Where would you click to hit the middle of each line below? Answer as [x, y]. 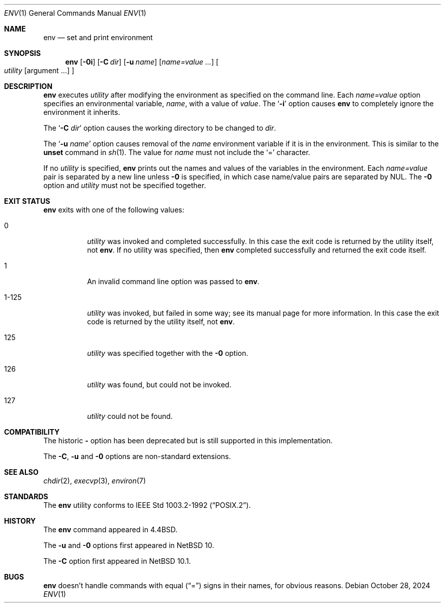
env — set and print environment [98, 37]
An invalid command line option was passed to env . [173, 281]
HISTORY [20, 521]
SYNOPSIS [23, 53]
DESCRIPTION [28, 86]
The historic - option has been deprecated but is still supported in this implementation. [188, 441]
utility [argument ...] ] [39, 70]
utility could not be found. [130, 416]
